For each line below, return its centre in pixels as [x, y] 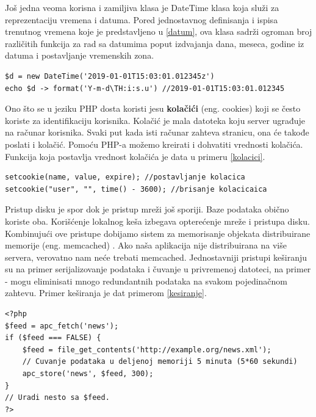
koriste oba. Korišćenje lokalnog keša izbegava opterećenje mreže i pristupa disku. [157, 221]
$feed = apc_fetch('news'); [62, 326]
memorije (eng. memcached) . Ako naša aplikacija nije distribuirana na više [146, 245]
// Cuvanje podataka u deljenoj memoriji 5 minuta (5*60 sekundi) [160, 362]
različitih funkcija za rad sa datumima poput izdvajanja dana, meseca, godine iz [155, 43]
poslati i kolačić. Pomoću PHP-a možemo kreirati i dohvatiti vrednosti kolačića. [154, 144]
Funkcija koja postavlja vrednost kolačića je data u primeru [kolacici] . [135, 156]
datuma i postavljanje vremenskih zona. [80, 55]
